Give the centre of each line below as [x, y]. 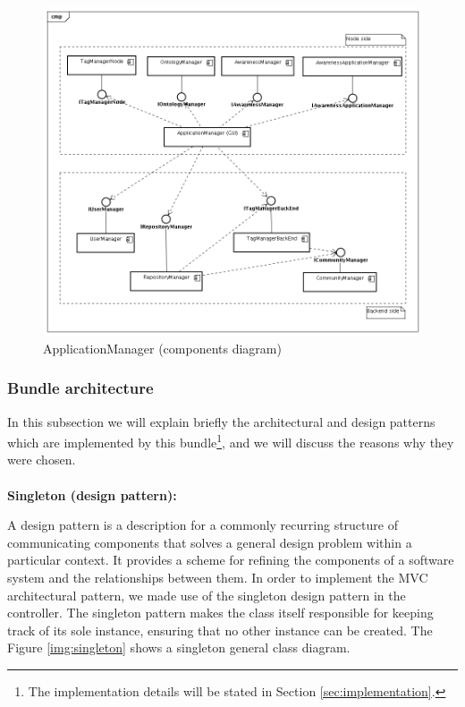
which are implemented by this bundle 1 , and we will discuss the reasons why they [231, 441]
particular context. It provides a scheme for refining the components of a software [231, 560]
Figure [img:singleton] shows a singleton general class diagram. [179, 647]
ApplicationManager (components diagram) [162, 348]
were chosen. [42, 460]
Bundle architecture [80, 388]
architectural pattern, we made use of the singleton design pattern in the [207, 595]
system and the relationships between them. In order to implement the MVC [218, 577]
